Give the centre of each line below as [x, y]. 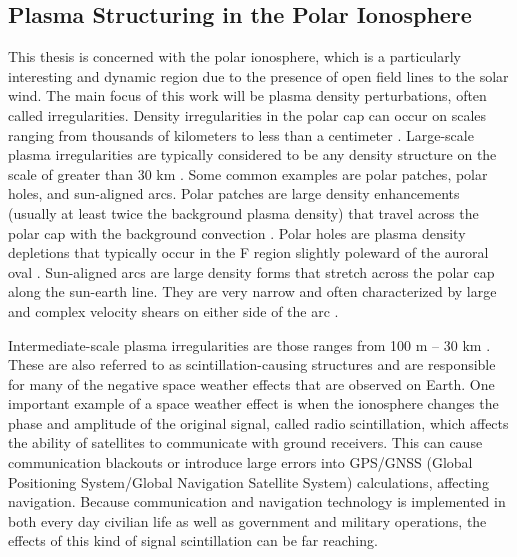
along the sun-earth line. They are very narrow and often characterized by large [252, 291]
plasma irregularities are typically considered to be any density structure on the [252, 154]
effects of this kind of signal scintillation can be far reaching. [193, 540]
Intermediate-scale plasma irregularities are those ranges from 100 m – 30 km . [249, 344]
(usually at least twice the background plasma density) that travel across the [243, 212]
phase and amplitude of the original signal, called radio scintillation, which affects [258, 422]
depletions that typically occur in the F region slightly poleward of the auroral [248, 252]
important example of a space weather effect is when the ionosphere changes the [253, 403]
